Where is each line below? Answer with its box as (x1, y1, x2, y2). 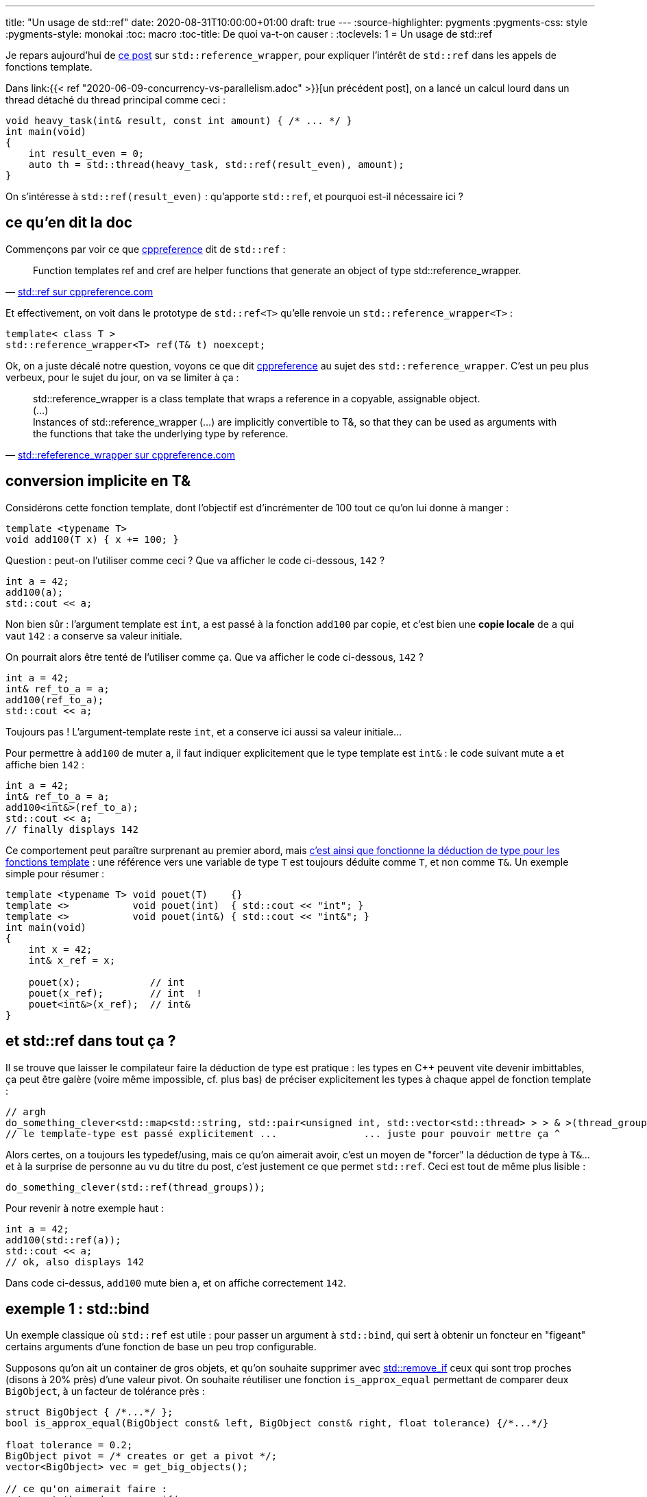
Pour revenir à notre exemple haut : (5, 1202, 164, 1214)
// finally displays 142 (5, 823, 138, 835)
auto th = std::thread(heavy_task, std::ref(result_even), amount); (28, 159, 404, 170)
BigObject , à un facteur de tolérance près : (5, 1385, 205, 1398)
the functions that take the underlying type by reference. (33, 427, 289, 439)
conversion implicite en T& (5, 472, 191, 490)
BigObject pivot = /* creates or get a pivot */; (5, 1450, 278, 1462)
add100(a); (5, 586, 64, 598)
